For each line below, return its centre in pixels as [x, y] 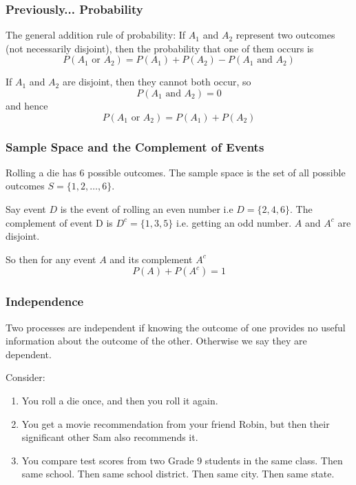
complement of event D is [59, 222]
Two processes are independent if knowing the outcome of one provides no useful [176, 327]
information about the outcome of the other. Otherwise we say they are [156, 341]
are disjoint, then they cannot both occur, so [157, 82]
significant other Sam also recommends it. [110, 437]
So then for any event [51, 259]
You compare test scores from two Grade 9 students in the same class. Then [182, 460]
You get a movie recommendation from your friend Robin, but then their [176, 423]
